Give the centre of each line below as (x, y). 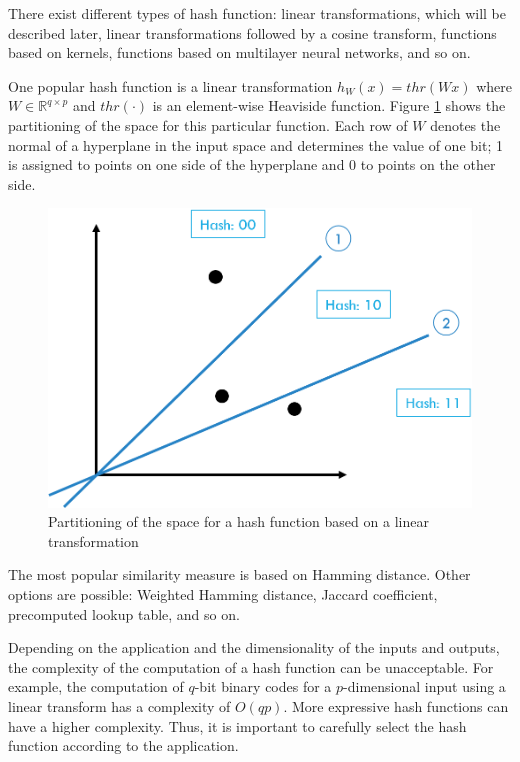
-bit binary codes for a (263, 686)
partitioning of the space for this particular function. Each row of (208, 124)
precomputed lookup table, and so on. (124, 613)
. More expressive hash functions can (396, 706)
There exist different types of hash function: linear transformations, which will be (257, 13)
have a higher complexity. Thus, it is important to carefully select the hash (237, 725)
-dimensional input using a (424, 686)
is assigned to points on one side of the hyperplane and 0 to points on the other (252, 164)
